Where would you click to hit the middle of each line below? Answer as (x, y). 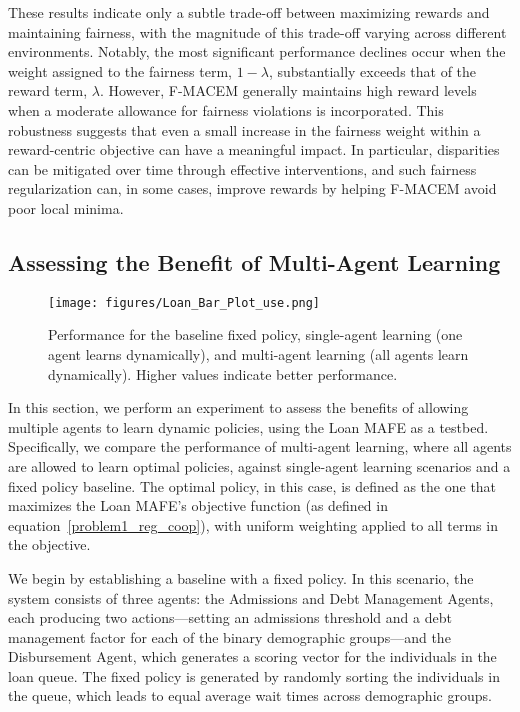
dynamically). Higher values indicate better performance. (223, 373)
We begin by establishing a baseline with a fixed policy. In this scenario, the (241, 577)
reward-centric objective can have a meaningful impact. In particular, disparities (254, 149)
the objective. (49, 544)
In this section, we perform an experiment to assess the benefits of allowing (238, 407)
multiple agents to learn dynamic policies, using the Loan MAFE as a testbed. (248, 426)
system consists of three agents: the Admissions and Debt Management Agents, (251, 597)
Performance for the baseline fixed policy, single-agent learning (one (255, 334)
